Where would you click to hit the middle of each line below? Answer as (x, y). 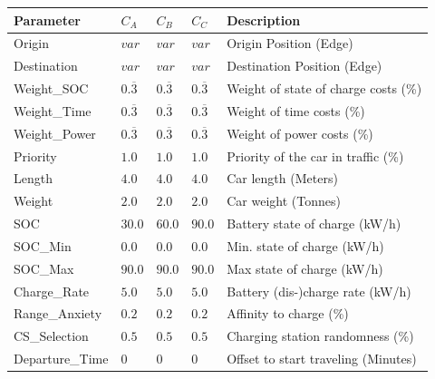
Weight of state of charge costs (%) (324, 88)
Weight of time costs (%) (296, 110)
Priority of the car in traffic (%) (315, 155)
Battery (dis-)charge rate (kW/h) (319, 291)
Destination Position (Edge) (304, 66)
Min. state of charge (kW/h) (305, 245)
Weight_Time (53, 110)
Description (264, 19)
